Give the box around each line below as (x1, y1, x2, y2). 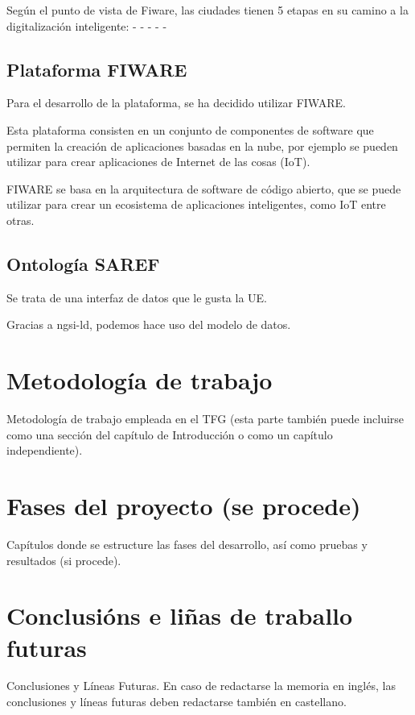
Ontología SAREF (6, 251, 160, 276)
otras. (6, 211, 35, 228)
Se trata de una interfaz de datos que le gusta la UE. (6, 289, 267, 306)
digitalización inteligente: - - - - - (6, 17, 167, 34)
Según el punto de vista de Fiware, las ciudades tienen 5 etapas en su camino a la (6, 2, 409, 18)
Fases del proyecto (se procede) (6, 489, 361, 522)
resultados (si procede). (6, 551, 121, 568)
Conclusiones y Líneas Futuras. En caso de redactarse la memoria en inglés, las (6, 677, 396, 694)
